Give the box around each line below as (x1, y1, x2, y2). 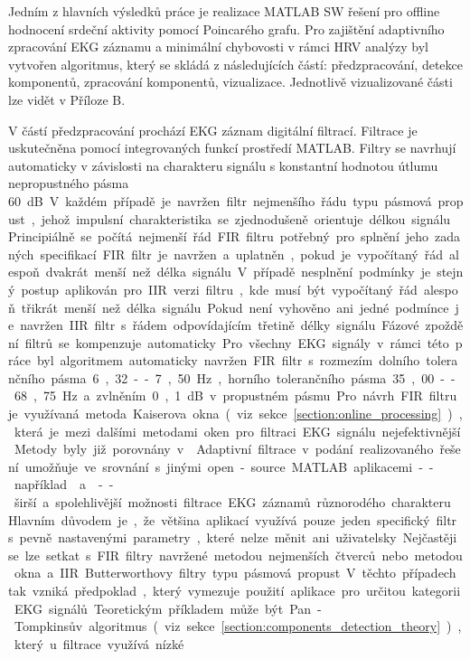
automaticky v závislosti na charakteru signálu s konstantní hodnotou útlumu (8, 155, 438, 174)
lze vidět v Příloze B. (8, 89, 126, 108)
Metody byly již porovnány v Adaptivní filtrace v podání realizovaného (14, 439, 434, 458)
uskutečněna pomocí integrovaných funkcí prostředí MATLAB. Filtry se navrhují (8, 138, 456, 157)
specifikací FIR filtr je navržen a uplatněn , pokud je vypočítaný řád (40, 244, 443, 263)
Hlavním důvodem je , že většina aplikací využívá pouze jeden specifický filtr (8, 510, 457, 529)
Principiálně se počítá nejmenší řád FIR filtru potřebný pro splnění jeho (8, 227, 429, 246)
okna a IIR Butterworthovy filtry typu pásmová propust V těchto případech (14, 563, 456, 582)
